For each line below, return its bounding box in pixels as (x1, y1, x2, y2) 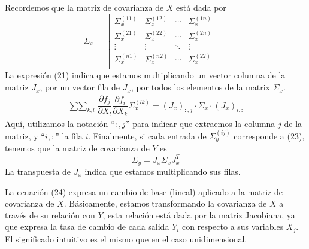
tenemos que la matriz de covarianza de (5, 142, 150, 154)
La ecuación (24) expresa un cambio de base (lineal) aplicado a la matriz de (5, 185, 283, 198)
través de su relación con (5, 208, 95, 221)
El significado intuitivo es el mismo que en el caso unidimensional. (5, 232, 247, 245)
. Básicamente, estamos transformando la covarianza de (63, 197, 267, 209)
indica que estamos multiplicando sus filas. (84, 165, 241, 177)
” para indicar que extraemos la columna (125, 117, 275, 129)
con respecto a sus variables (182, 220, 284, 233)
